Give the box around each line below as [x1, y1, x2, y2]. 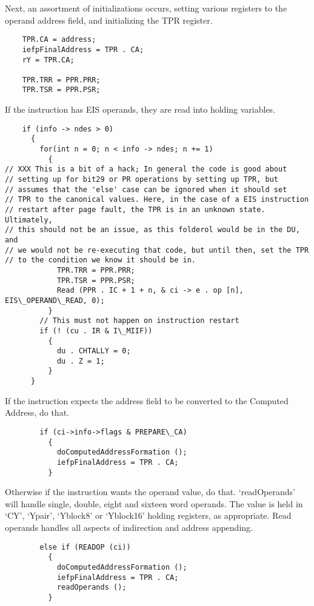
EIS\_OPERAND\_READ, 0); [5, 296, 105, 305]
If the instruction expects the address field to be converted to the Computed [5, 394, 289, 407]
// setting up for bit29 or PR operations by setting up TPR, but [5, 175, 279, 184]
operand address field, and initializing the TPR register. [5, 13, 213, 26]
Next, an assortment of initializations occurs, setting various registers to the [5, 2, 287, 14]
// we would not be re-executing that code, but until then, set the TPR [5, 245, 309, 255]
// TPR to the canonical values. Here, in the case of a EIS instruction [5, 195, 309, 204]
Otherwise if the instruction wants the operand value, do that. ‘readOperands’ [5, 485, 295, 498]
